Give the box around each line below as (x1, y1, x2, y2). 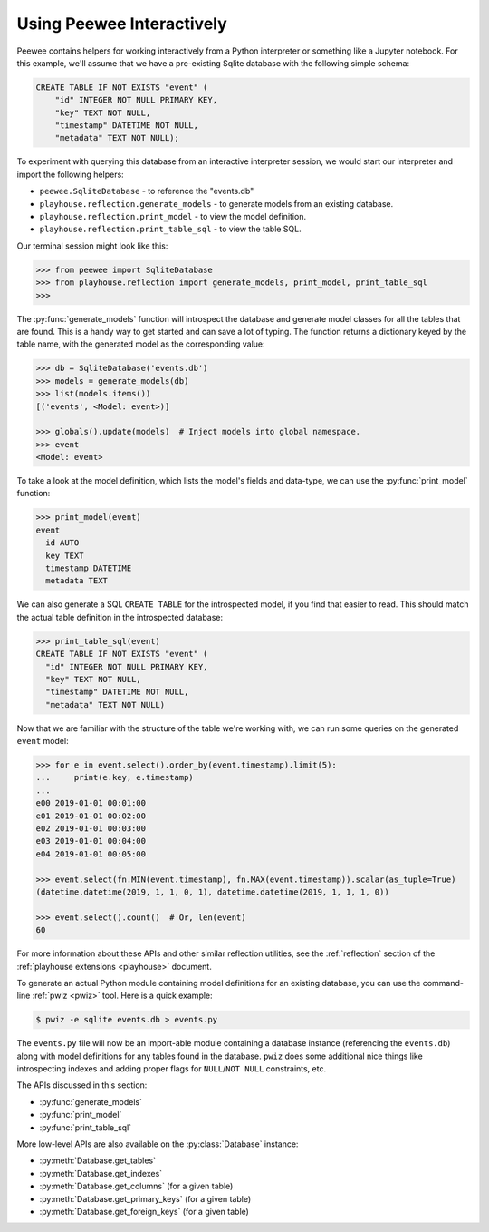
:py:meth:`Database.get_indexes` (39, 1168, 163, 1178)
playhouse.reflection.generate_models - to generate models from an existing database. (39, 198, 394, 209)
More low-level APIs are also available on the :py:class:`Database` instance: (16, 1139, 299, 1149)
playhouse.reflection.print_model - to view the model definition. (39, 211, 307, 222)
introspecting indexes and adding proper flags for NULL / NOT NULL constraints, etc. (16, 1063, 326, 1074)
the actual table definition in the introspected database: (16, 611, 224, 622)
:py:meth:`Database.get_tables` (39, 1155, 156, 1166)
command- (422, 977, 464, 988)
